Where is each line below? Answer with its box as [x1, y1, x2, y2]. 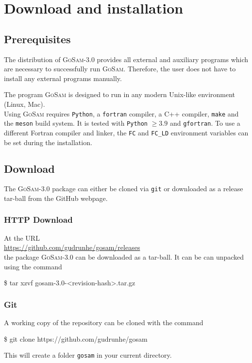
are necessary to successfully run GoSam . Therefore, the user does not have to [4, 64, 236, 74]
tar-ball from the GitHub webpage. [4, 193, 108, 203]
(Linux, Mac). [4, 99, 45, 109]
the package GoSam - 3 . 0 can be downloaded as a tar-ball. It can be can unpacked [4, 251, 244, 262]
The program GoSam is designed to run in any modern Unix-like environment [4, 89, 235, 99]
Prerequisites [4, 31, 71, 46]
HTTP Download [4, 214, 73, 226]
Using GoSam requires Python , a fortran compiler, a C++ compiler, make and [4, 108, 239, 118]
